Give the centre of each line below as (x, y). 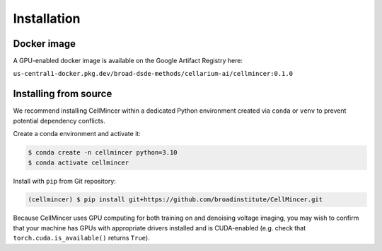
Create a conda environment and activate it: (77, 134)
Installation (47, 18)
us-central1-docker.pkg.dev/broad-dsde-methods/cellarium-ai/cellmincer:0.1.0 (153, 74)
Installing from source (63, 94)
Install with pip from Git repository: (64, 181)
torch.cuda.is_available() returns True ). (81, 238)
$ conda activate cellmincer (79, 162)
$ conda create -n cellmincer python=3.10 (103, 153)
